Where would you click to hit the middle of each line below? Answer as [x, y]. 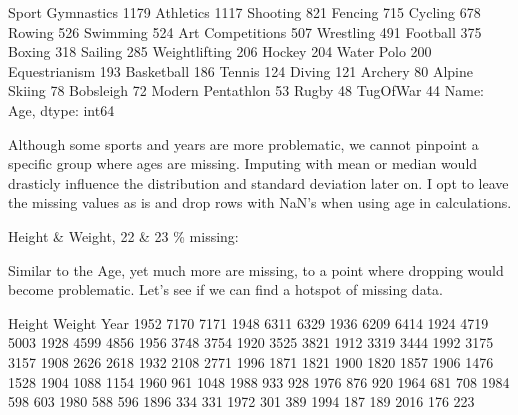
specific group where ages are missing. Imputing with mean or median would [243, 163]
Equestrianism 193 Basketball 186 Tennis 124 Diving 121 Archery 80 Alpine [240, 70]
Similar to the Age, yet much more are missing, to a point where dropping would [256, 269]
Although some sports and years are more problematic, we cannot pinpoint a [243, 143]
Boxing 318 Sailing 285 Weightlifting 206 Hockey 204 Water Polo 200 [220, 51]
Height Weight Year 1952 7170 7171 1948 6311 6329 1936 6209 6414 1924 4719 [248, 322]
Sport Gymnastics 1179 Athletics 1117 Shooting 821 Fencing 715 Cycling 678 [244, 12]
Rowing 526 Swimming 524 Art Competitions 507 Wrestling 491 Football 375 [245, 31]
